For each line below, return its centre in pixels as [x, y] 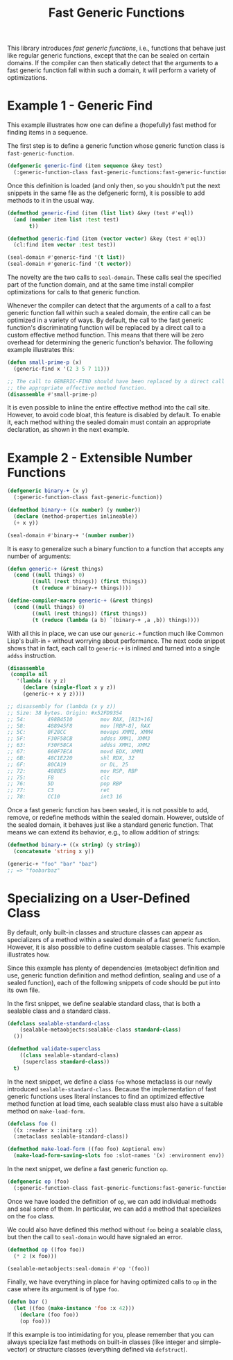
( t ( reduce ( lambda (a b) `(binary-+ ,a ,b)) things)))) [116, 620]
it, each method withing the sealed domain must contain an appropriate [109, 422]
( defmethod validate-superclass [54, 1049]
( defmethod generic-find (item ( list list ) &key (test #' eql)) [101, 213]
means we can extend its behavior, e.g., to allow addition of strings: [103, 832]
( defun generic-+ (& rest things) [55, 569]
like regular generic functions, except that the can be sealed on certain [108, 56]
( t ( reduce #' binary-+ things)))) [82, 588]
